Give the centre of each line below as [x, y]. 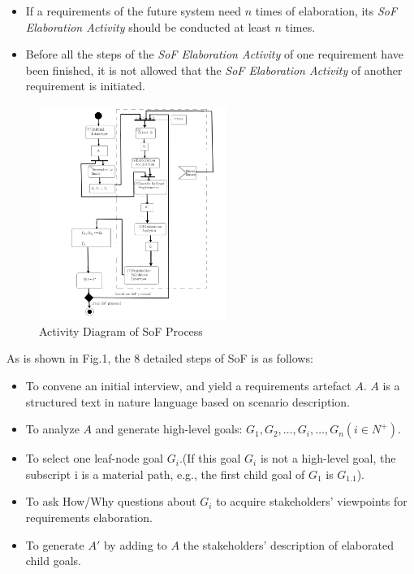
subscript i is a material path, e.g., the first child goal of [165, 474]
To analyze [52, 429]
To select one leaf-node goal [95, 458]
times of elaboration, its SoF [326, 11]
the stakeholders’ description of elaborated [288, 544]
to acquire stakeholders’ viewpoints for [312, 501]
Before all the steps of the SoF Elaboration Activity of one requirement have [214, 54]
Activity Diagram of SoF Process [121, 330]
